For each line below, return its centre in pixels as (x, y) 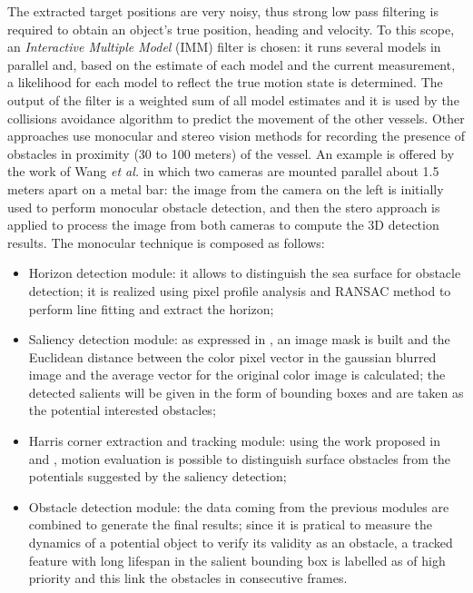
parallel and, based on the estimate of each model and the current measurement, (232, 64)
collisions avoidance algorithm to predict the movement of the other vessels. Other (236, 118)
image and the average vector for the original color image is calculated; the (237, 375)
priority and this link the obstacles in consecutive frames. (188, 578)
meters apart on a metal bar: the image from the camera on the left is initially (226, 188)
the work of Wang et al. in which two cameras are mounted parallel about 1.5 (223, 171)
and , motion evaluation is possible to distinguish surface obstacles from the (240, 458)
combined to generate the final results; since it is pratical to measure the (231, 524)
